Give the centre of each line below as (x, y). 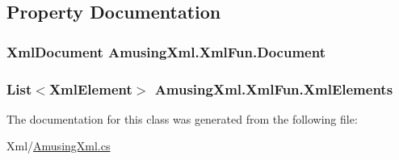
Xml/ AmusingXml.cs (59, 146)
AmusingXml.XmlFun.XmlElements (274, 88)
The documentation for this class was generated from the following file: (182, 118)
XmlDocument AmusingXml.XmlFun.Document (166, 51)
